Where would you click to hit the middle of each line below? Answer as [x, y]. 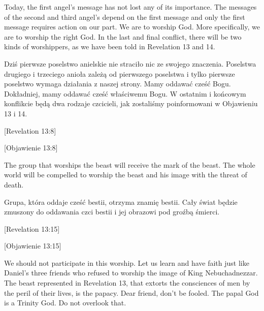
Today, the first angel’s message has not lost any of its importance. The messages [130, 7]
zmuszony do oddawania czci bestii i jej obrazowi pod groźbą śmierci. [112, 212]
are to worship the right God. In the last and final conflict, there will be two [123, 36]
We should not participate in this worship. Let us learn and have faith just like [127, 262]
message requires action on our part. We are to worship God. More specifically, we [132, 27]
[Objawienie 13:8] [31, 148]
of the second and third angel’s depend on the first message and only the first [125, 17]
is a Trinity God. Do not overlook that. [65, 303]
